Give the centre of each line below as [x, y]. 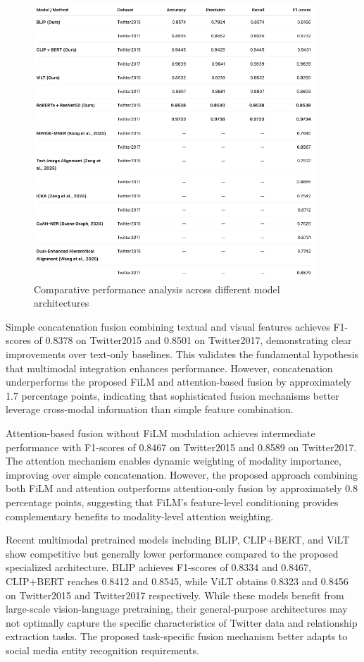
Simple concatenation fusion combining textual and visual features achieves [168, 326]
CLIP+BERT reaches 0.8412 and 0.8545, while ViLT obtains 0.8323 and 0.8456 [177, 581]
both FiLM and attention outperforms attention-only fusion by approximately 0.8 [182, 488]
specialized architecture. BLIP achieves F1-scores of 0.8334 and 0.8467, [158, 567]
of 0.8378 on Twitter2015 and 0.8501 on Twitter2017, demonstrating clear [193, 340]
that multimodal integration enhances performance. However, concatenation [169, 368]
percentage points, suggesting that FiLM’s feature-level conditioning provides [172, 502]
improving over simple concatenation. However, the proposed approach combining [182, 474]
